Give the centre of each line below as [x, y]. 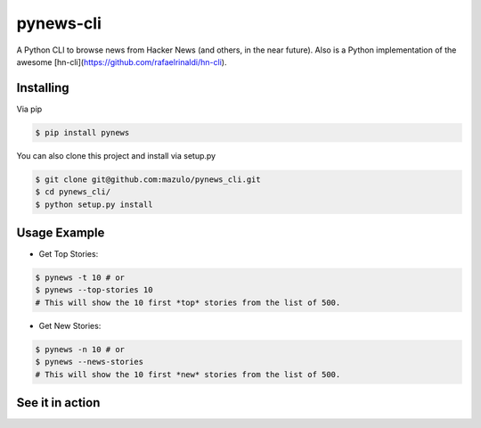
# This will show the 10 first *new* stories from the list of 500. [188, 374]
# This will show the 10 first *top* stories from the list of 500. [188, 302]
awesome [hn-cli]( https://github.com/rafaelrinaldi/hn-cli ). [122, 62]
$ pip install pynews [82, 132]
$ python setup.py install [94, 204]
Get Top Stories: [69, 254]
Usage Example [61, 232]
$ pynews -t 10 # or [80, 278]
